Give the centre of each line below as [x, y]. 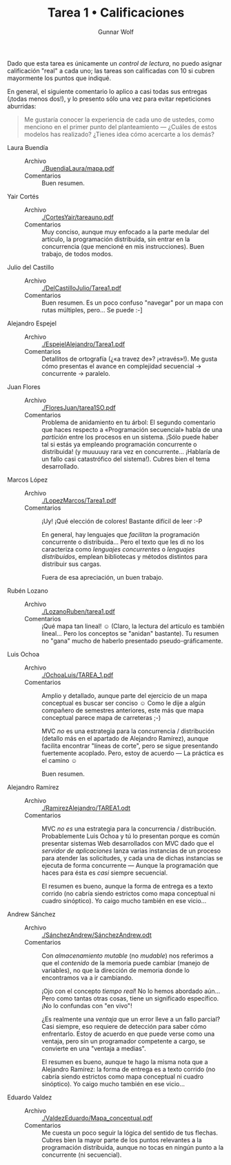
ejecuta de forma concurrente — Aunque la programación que [130, 865]
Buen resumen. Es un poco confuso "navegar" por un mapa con [133, 303]
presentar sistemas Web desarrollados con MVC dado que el [128, 843]
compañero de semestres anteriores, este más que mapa [123, 710]
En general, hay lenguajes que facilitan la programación [121, 534]
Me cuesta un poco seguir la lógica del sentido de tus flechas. [130, 1133]
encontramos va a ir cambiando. [88, 977]
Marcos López [28, 480]
